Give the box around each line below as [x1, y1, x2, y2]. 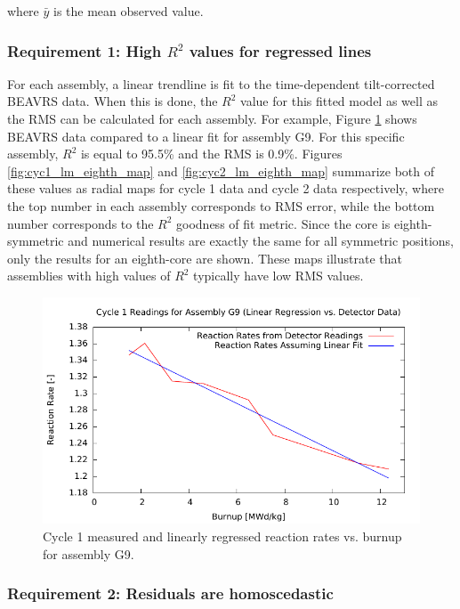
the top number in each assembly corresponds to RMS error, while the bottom [7, 196, 435, 215]
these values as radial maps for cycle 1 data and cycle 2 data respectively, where [7, 179, 444, 198]
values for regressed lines [189, 39, 372, 61]
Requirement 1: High [7, 39, 162, 61]
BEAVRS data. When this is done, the [7, 92, 218, 110]
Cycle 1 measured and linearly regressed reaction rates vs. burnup [43, 526, 402, 545]
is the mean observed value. [53, 2, 204, 20]
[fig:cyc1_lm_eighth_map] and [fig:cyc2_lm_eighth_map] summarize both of [7, 161, 435, 180]
